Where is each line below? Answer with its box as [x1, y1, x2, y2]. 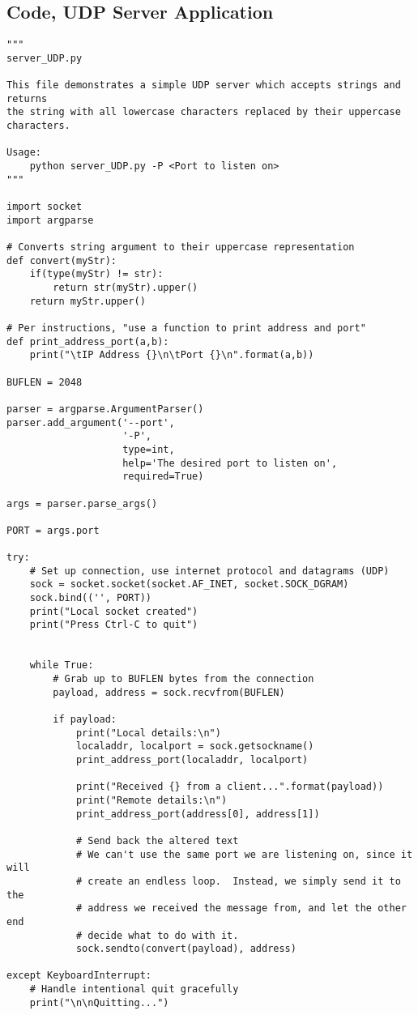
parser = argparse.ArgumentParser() [6, 403, 204, 415]
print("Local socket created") [29, 605, 198, 617]
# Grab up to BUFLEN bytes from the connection [53, 673, 314, 685]
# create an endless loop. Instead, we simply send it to [75, 875, 401, 887]
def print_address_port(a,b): [6, 335, 169, 348]
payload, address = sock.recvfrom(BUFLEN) [53, 686, 285, 698]
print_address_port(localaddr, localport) [75, 753, 309, 766]
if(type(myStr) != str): [29, 268, 164, 280]
